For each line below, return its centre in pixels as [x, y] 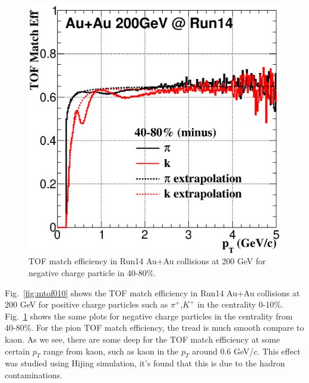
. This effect [279, 351]
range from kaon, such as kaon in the [111, 351]
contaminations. [34, 374]
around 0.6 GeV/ [223, 351]
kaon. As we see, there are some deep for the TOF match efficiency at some [142, 339]
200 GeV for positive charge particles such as [86, 304]
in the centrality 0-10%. [240, 304]
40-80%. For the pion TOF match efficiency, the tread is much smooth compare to [154, 327]
